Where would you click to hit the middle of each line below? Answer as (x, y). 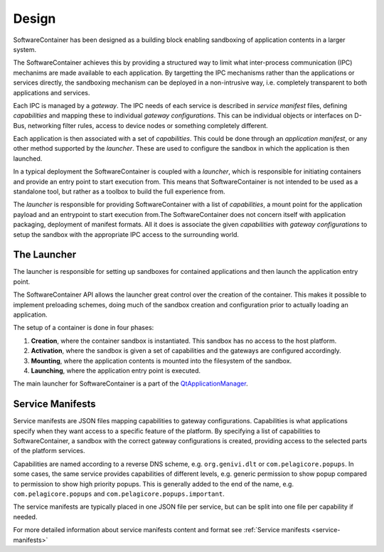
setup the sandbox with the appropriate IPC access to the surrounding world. (126, 234)
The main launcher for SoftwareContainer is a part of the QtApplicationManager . (130, 383)
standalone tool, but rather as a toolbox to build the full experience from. (119, 191)
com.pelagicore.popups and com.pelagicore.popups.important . (119, 494)
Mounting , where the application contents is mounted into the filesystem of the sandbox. (161, 361)
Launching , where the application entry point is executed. (116, 371)
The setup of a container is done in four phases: (84, 328)
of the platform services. (49, 451)
